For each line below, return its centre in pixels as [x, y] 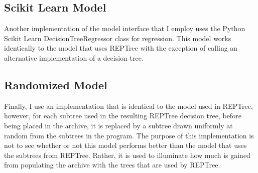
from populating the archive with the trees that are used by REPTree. [112, 165]
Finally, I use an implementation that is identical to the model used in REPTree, [128, 106]
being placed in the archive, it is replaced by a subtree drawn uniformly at [118, 125]
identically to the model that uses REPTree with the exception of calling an [121, 48]
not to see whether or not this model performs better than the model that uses [125, 145]
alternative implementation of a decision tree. [74, 57]
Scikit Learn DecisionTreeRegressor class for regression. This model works [118, 38]
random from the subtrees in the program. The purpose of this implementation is [129, 135]
